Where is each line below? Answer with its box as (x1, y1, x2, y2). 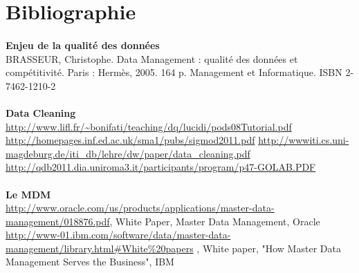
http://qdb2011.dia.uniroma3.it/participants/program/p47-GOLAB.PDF (6, 160, 316, 174)
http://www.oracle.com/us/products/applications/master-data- (6, 200, 275, 215)
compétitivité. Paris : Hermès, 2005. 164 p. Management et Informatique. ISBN (6, 65, 342, 79)
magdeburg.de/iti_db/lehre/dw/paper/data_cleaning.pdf (6, 146, 250, 160)
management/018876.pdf (6, 214, 110, 228)
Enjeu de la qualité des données (6, 37, 160, 52)
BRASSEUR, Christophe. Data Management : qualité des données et (6, 51, 298, 66)
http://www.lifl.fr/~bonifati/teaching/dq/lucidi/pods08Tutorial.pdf (6, 119, 292, 133)
